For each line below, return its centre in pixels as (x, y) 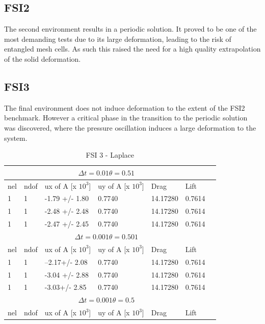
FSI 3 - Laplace (110, 155)
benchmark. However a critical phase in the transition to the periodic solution (126, 118)
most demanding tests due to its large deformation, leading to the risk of (118, 39)
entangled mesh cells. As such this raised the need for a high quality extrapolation (132, 49)
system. (16, 138)
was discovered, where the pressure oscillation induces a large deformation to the (130, 127)
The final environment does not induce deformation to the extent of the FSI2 (125, 107)
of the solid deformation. (43, 58)
